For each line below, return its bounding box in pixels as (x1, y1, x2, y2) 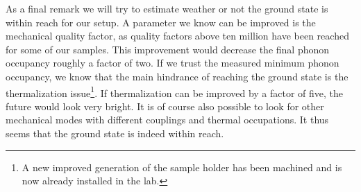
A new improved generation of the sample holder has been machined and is (22, 159, 342, 174)
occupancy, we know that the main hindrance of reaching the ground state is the (6, 69, 349, 83)
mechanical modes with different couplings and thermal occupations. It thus (6, 112, 329, 127)
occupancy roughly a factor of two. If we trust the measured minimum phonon (6, 55, 339, 70)
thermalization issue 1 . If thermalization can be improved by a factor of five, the (6, 83, 344, 100)
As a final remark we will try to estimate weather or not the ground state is (6, 1, 328, 15)
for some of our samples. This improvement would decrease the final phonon (6, 42, 330, 56)
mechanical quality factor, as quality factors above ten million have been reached (6, 28, 349, 43)
